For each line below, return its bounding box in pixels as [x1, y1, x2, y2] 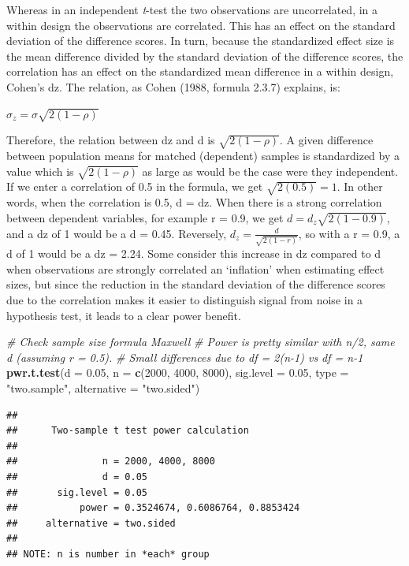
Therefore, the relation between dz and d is [6, 132, 215, 148]
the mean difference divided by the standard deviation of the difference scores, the [6, 47, 403, 64]
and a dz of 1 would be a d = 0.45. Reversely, [6, 225, 227, 241]
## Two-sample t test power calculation [6, 425, 249, 437]
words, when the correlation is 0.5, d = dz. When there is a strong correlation [6, 194, 382, 210]
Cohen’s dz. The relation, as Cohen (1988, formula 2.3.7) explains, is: [6, 78, 340, 95]
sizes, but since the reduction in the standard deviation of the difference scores [6, 276, 385, 292]
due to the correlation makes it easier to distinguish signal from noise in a [6, 292, 363, 308]
